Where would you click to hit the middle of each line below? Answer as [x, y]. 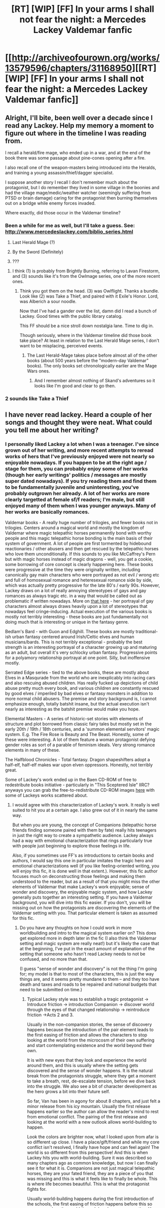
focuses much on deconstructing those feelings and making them [79, 876]
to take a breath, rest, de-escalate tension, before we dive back [91, 1081]
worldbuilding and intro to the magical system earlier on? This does [88, 933]
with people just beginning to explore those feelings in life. [71, 845]
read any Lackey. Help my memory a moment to [80, 125]
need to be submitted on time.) [51, 989]
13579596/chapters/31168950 [68, 68]
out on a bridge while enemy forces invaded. [50, 203]
